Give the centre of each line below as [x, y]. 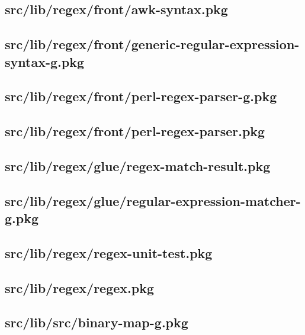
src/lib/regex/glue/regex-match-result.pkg [138, 165]
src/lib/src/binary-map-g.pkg [97, 322]
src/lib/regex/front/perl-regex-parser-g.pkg [141, 96]
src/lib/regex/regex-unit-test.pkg [109, 252]
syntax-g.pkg [44, 61]
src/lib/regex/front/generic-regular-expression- [152, 44]
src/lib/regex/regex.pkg [80, 287]
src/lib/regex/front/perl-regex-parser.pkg [135, 131]
